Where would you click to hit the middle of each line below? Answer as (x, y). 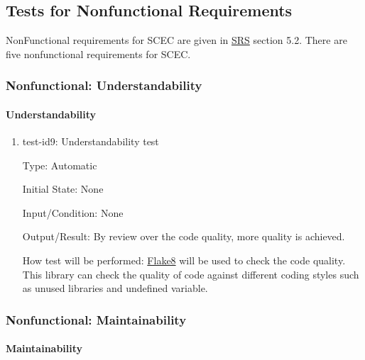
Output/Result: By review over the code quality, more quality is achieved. (184, 236)
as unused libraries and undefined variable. (115, 288)
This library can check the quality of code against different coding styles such (191, 274)
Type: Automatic (60, 165)
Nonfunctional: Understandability (104, 85)
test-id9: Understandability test (91, 141)
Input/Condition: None (73, 212)
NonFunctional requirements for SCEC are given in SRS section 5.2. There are (176, 40)
